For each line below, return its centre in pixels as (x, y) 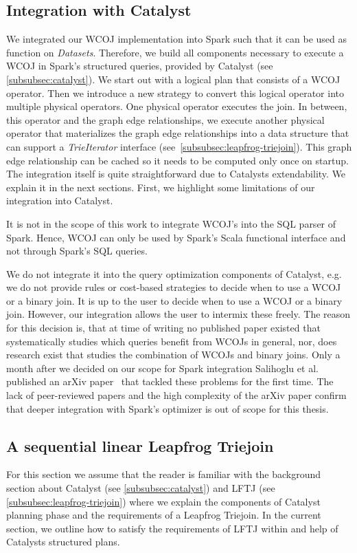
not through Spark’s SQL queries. (77, 251)
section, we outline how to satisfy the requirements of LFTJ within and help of (172, 528)
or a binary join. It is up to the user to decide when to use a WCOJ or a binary (174, 300)
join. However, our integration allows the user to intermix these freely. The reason (178, 314)
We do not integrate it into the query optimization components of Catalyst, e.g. (174, 273)
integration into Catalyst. (60, 200)
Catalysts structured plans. (63, 542)
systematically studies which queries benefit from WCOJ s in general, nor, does (172, 341)
